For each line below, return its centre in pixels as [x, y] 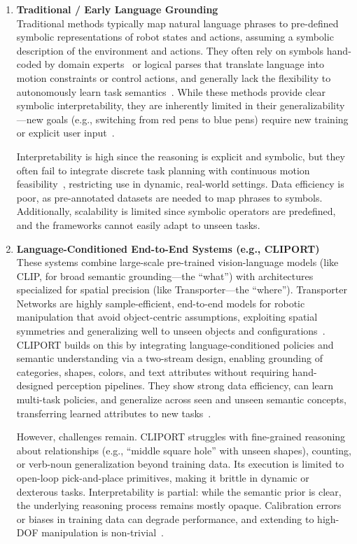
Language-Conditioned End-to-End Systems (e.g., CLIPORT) [168, 248]
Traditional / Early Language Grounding [117, 9]
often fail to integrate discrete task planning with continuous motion [163, 170]
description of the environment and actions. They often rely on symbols [170, 50]
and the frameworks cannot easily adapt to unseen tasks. [138, 224]
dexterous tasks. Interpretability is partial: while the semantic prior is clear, [179, 491]
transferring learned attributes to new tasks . [114, 413]
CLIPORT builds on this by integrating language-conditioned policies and [175, 344]
